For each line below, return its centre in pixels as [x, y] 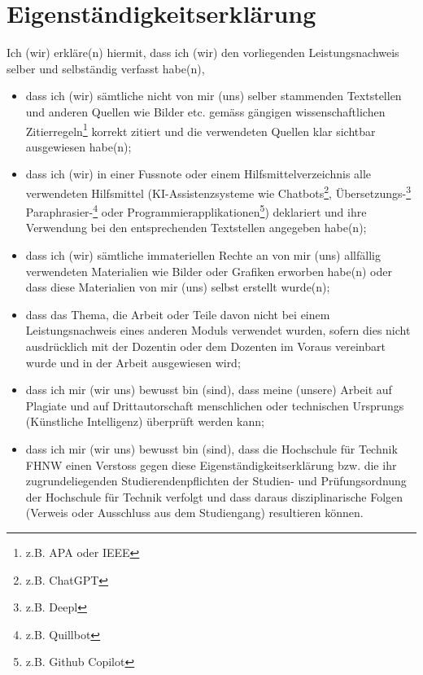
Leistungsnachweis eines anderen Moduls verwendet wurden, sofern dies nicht [218, 330]
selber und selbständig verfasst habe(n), [106, 68]
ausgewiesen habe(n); [78, 146]
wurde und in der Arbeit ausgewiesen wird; [133, 362]
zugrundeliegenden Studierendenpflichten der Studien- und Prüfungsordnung [216, 481]
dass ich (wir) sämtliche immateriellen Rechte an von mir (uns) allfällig [203, 255]
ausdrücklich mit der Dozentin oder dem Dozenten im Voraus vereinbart [205, 346]
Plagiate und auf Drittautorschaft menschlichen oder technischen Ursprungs [215, 405]
